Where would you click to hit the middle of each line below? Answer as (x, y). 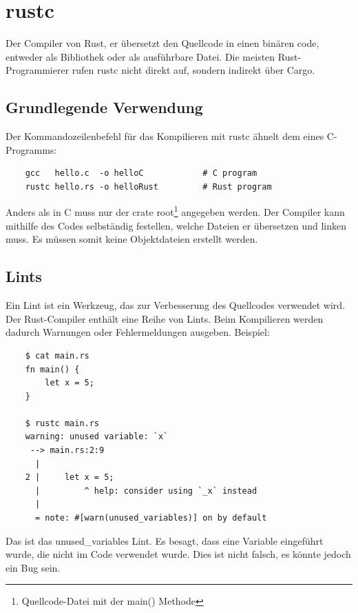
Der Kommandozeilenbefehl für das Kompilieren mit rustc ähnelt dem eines (165, 136)
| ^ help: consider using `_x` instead (146, 491)
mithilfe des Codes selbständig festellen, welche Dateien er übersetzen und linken (176, 225)
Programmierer (38, 70)
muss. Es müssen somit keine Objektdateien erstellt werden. (132, 239)
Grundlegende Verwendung (104, 107)
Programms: (31, 149)
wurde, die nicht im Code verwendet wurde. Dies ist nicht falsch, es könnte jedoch (178, 554)
